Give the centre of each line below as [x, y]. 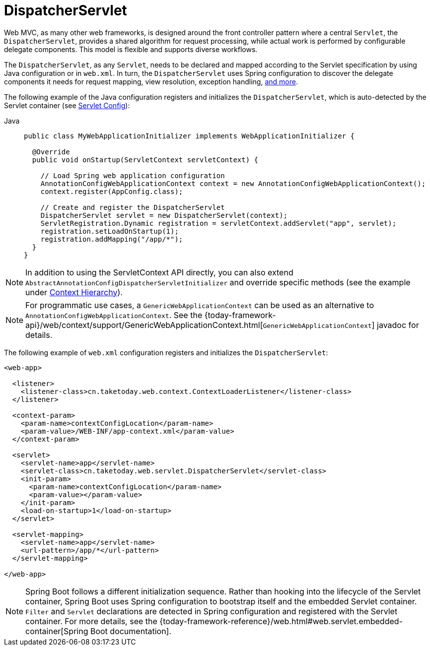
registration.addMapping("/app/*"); [112, 239]
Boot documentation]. [131, 631]
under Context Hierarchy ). [74, 292]
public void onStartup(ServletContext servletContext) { [145, 160]
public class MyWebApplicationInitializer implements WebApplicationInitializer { [189, 136]
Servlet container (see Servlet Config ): [67, 105]
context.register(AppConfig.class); [112, 191]
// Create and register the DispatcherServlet [133, 207]
